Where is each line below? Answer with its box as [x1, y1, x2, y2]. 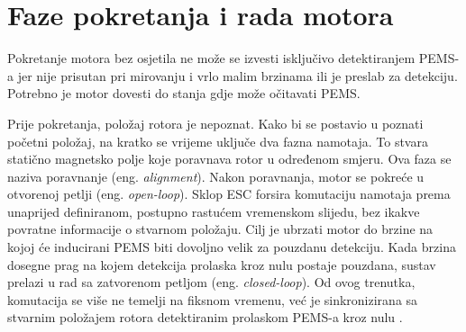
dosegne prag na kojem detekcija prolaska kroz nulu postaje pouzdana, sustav [7, 255, 436, 274]
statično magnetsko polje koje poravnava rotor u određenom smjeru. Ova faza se [7, 149, 452, 168]
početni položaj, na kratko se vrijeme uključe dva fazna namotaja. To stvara [7, 131, 428, 150]
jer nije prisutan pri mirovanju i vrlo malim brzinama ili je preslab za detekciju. [17, 66, 458, 85]
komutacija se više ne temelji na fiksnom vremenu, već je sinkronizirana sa [7, 290, 418, 309]
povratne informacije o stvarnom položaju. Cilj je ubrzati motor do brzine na [7, 220, 434, 238]
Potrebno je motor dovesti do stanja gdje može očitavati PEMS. [7, 84, 361, 103]
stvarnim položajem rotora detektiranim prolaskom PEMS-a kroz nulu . [7, 308, 403, 327]
